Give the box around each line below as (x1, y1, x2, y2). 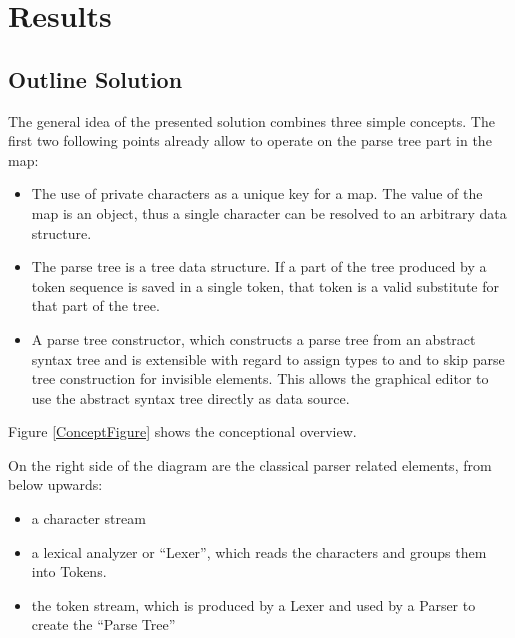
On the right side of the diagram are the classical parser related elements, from (8, 454, 492, 475)
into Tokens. (31, 561, 107, 582)
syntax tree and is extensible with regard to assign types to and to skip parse (31, 348, 505, 369)
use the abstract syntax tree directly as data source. (31, 387, 350, 408)
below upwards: (8, 474, 103, 495)
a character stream (31, 508, 146, 529)
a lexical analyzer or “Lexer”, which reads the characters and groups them (31, 541, 487, 562)
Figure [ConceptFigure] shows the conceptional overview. (8, 421, 357, 442)
